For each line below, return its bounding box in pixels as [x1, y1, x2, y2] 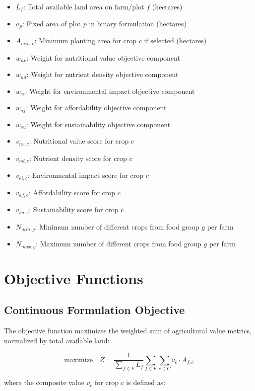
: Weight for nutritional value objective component [26, 52, 180, 63]
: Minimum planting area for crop [34, 35, 137, 46]
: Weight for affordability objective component [26, 102, 167, 113]
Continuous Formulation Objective [4, 302, 185, 317]
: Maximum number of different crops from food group [36, 238, 201, 249]
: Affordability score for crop [29, 187, 116, 197]
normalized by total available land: [4, 335, 110, 345]
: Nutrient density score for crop [29, 153, 127, 163]
